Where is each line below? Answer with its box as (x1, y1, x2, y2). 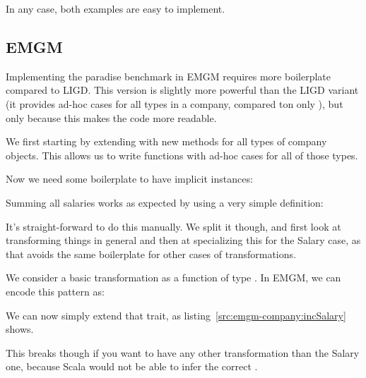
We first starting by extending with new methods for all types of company (6, 134, 327, 149)
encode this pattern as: (6, 283, 105, 298)
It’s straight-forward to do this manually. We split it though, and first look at (6, 219, 341, 233)
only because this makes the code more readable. (6, 110, 217, 125)
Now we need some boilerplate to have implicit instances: (6, 171, 253, 186)
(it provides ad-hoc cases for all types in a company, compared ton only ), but (6, 96, 343, 111)
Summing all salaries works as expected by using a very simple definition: (6, 195, 324, 209)
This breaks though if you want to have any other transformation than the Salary (6, 345, 360, 360)
